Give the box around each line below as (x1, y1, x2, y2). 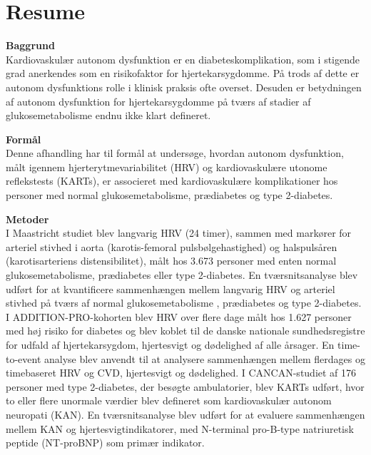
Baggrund (6, 38, 55, 53)
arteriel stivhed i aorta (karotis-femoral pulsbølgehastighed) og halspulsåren (6, 239, 337, 254)
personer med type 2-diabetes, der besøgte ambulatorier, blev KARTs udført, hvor (6, 379, 365, 394)
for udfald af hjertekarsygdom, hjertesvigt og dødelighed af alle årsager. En (6, 337, 335, 352)
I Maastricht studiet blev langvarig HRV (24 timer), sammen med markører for (6, 225, 352, 240)
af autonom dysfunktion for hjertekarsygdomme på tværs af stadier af (6, 93, 311, 108)
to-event (6, 351, 41, 366)
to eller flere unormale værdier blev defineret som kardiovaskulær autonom (6, 393, 332, 408)
